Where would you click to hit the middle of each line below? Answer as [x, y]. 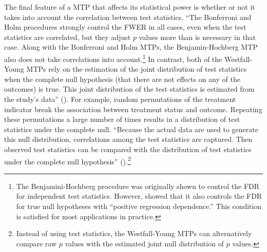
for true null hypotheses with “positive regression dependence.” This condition [139, 206]
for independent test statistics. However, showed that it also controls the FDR [139, 196]
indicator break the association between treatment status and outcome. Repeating [133, 109]
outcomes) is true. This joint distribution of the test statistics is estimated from [129, 89]
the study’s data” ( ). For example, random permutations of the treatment [120, 99]
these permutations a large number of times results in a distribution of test [122, 119]
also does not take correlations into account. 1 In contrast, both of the [113, 58]
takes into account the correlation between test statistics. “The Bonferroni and [128, 17]
